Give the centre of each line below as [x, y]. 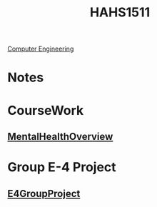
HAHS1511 [120, 12]
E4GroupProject [44, 193]
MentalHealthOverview [60, 136]
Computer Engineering [41, 49]
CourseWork [46, 110]
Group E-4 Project [62, 167]
